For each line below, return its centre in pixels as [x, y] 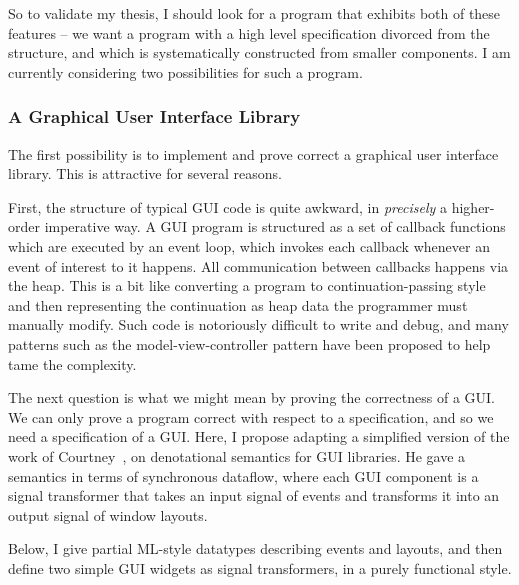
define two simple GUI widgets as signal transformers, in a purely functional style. [260, 567]
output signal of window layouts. [108, 514]
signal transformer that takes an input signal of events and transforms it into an [254, 495]
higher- [473, 206]
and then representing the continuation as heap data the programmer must [238, 304]
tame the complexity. [72, 363]
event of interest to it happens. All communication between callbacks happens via [258, 265]
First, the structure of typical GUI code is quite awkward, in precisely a [228, 206]
